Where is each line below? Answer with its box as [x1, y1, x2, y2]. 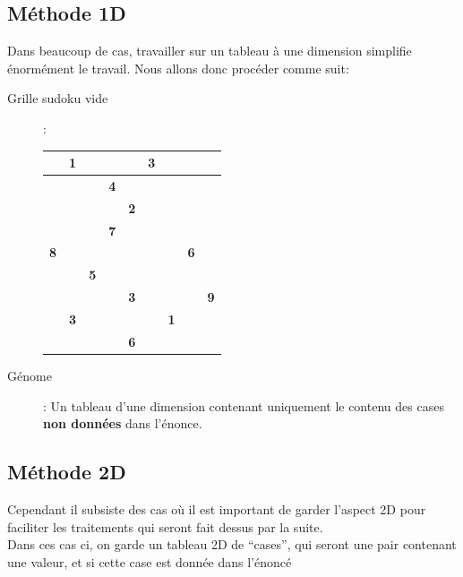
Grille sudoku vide [7, 89, 108, 108]
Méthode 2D [7, 458, 126, 486]
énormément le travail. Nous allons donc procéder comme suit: [7, 58, 349, 77]
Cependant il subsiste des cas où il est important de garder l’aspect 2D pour [7, 499, 426, 518]
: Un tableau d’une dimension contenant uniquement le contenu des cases [43, 396, 444, 415]
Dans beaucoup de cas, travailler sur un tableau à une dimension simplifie [7, 41, 412, 60]
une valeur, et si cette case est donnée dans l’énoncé [7, 552, 292, 571]
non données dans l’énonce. [43, 414, 202, 433]
